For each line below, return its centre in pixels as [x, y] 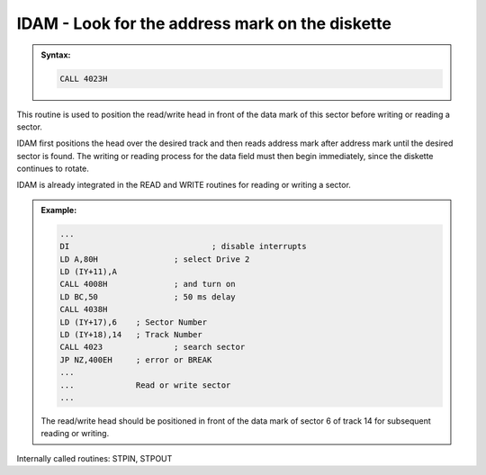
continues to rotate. [53, 169]
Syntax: [56, 55]
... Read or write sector [145, 385]
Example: [59, 210]
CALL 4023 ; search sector [153, 347]
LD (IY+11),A [88, 272]
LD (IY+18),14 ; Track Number [131, 334]
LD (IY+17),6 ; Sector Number [133, 322]
